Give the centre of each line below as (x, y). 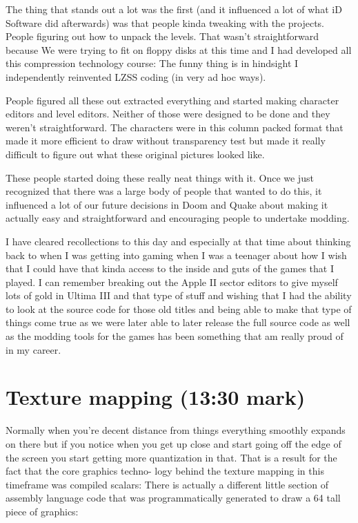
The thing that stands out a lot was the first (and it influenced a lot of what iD (174, 9)
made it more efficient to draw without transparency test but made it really (166, 141)
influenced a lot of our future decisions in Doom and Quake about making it (167, 204)
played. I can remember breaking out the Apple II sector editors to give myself (172, 282)
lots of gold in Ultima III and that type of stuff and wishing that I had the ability (179, 295)
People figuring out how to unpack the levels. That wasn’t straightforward (162, 36)
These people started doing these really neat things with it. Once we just (160, 177)
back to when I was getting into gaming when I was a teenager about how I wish (176, 255)
